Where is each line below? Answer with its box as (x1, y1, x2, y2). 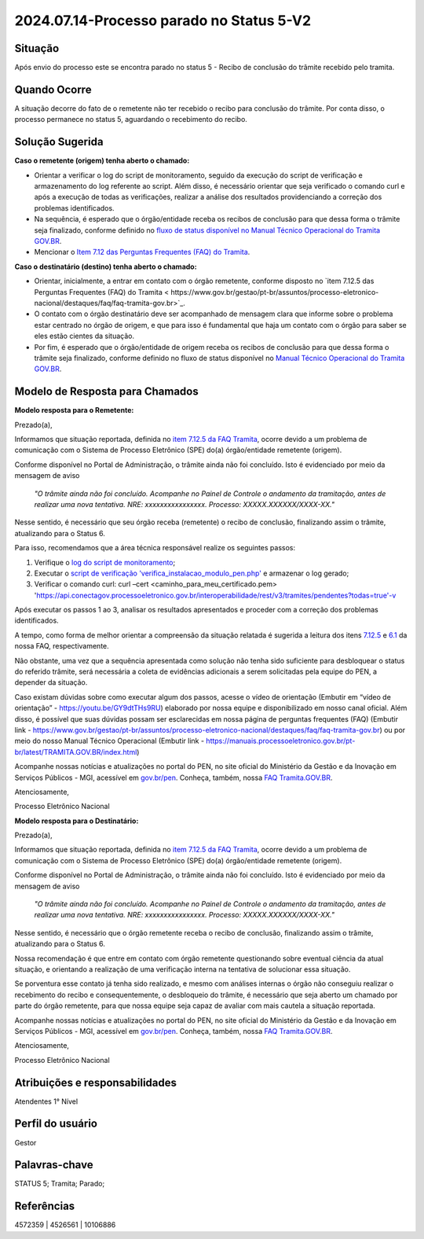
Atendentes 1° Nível (14, 1097, 79, 1106)
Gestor (14, 1138, 37, 1147)
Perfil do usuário (14, 1117, 98, 1131)
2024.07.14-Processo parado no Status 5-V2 (14, 12, 312, 29)
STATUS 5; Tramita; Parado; (14, 1179, 105, 1189)
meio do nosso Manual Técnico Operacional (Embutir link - (14, 736, 204, 746)
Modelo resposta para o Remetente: (14, 406, 134, 415)
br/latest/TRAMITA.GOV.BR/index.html (14, 747, 137, 756)
